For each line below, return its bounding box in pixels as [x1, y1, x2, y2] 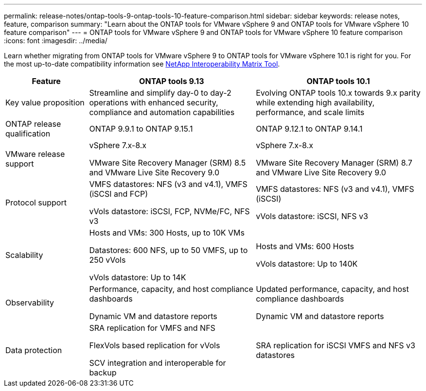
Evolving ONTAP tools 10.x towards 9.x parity [256, 88, 421, 98]
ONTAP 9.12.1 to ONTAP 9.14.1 [256, 124, 363, 134]
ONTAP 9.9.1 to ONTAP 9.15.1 [89, 124, 193, 134]
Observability [5, 298, 54, 307]
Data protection [5, 345, 62, 355]
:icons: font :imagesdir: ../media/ [4, 36, 107, 45]
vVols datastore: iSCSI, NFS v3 [256, 211, 368, 221]
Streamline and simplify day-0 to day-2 [89, 88, 231, 98]
